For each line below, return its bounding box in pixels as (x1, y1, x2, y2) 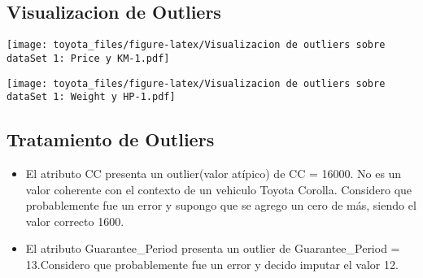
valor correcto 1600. (25, 212, 124, 229)
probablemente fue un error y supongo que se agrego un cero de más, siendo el (25, 197, 416, 214)
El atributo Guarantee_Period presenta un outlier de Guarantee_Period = (25, 240, 400, 257)
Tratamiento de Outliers (7, 127, 215, 152)
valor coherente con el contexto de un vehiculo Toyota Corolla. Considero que (25, 180, 412, 198)
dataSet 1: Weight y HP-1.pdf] (7, 91, 176, 103)
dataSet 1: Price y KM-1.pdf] (7, 52, 170, 64)
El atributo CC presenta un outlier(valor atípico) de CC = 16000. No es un (25, 165, 402, 182)
